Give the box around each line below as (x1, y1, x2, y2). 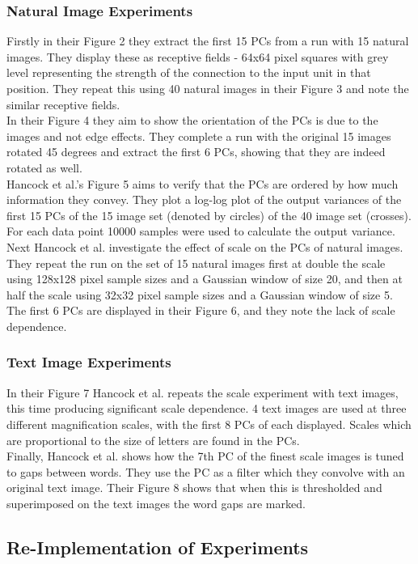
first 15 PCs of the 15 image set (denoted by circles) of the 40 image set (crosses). (6, 206, 412, 223)
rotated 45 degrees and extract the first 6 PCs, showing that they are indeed (6, 143, 386, 160)
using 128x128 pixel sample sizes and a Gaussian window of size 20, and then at (6, 270, 403, 287)
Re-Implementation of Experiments (6, 534, 309, 559)
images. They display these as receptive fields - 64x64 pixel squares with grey (6, 48, 389, 65)
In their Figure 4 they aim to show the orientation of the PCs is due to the (6, 112, 378, 129)
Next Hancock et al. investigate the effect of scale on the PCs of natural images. (6, 238, 403, 255)
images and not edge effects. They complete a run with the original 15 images (6, 127, 391, 144)
